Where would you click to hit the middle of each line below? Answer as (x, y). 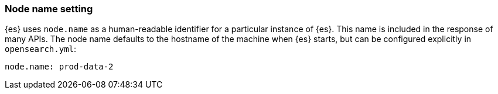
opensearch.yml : (41, 49)
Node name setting (49, 9)
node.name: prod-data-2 (59, 67)
